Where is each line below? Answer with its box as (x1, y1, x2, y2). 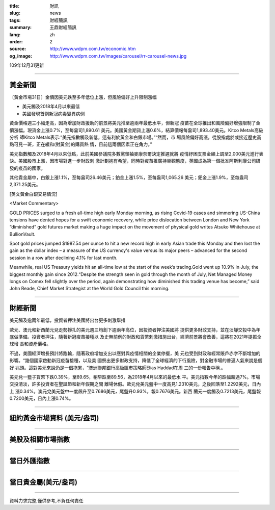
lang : (9, 31, 21, 38)
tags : (9, 17, 21, 23)
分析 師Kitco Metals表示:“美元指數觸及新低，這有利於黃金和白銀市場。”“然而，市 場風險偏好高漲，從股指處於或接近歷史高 (9, 134, 262, 140)
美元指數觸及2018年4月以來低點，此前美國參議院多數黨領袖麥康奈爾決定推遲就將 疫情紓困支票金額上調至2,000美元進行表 (9, 150, 264, 157)
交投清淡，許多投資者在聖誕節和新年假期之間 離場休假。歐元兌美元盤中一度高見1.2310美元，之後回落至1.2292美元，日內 (9, 381, 261, 387)
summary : (9, 24, 32, 31)
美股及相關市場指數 (9, 435, 70, 444)
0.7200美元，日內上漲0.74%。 (9, 395, 74, 401)
